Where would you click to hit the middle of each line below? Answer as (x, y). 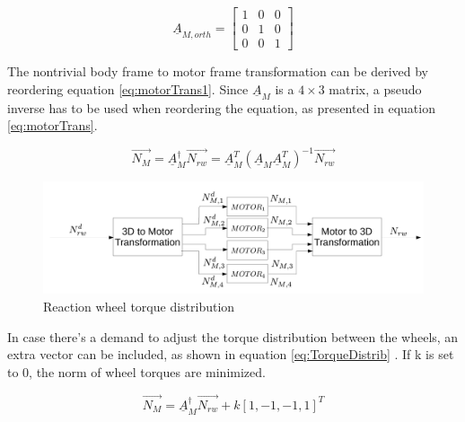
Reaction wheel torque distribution (139, 307)
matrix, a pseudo (375, 88)
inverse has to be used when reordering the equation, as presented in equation (221, 107)
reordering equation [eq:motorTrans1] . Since (128, 88)
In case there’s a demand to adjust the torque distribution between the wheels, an (233, 336)
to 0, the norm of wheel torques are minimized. (136, 371)
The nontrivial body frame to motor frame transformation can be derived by (218, 71)
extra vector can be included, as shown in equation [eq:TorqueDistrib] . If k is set (231, 354)
